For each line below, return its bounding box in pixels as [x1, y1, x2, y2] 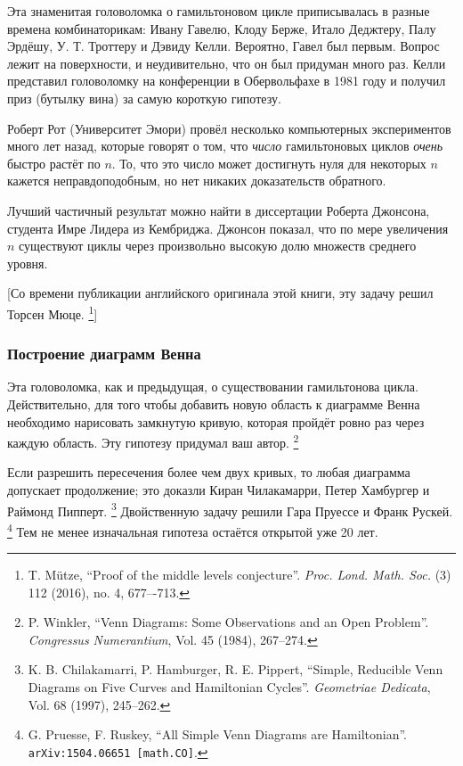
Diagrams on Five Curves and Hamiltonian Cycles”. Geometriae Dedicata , [28, 678, 431, 696]
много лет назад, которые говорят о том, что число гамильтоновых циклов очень [7, 136, 443, 155]
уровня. [7, 253, 48, 272]
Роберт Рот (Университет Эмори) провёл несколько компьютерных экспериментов [7, 119, 451, 137]
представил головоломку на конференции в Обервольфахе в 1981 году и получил [7, 71, 446, 90]
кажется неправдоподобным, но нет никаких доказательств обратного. [7, 171, 386, 190]
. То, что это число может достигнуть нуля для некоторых [111, 153, 426, 172]
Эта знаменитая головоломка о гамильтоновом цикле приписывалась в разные [7, 2, 430, 20]
